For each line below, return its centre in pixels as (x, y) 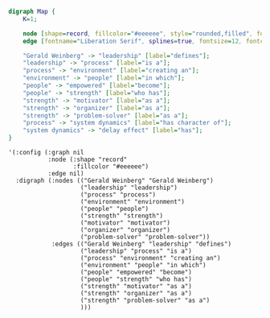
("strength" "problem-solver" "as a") (145, 300)
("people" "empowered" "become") (136, 272)
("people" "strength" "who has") (136, 279)
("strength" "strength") (121, 216)
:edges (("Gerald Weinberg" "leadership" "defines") (141, 244)
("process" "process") (118, 195)
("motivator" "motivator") (125, 223)
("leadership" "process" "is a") (136, 251)
